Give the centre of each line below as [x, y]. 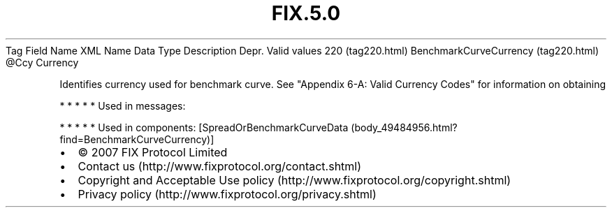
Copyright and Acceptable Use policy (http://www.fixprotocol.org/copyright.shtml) [294, 180]
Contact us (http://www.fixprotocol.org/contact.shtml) [220, 166]
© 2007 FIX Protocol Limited [153, 152]
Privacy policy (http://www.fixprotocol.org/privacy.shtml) [227, 194]
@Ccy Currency [42, 62]
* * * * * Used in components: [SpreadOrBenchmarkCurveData [204, 127]
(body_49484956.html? [404, 127]
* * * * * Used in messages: [123, 105]
